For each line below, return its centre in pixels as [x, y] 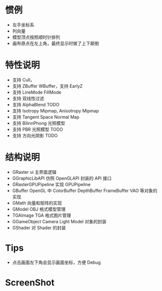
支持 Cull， [23, 80]
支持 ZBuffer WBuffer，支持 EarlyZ [47, 86]
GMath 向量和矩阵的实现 [37, 203]
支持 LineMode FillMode [37, 92]
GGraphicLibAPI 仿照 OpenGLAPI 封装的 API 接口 [62, 178]
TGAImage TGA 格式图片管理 [42, 215]
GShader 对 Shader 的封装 [39, 228]
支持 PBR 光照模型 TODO [38, 129]
